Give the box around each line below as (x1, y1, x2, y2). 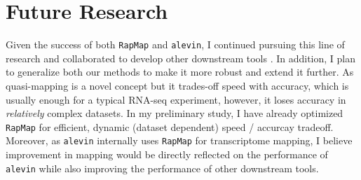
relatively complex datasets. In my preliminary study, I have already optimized (6, 106, 343, 120)
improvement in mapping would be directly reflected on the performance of (6, 147, 328, 162)
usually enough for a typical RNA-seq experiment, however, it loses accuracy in (6, 92, 346, 106)
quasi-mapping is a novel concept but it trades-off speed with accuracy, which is (6, 78, 349, 92)
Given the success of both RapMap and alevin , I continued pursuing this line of (6, 37, 345, 52)
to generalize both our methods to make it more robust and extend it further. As (6, 64, 354, 79)
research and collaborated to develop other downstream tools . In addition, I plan (6, 50, 356, 65)
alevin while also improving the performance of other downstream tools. (6, 160, 319, 175)
